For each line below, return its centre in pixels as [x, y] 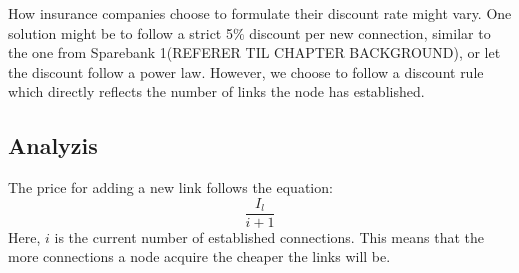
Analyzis [53, 145]
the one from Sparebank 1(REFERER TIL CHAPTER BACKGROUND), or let [254, 52]
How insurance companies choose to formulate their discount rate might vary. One [260, 13]
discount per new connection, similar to [370, 32]
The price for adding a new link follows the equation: [170, 187]
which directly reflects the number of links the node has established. [216, 91]
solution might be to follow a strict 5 [120, 32]
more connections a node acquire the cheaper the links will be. [199, 256]
